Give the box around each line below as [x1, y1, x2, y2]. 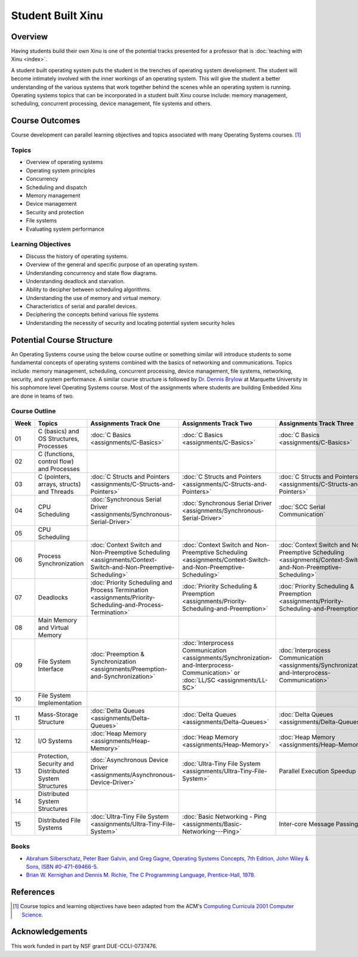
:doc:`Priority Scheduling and [90, 578, 172, 587]
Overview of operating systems [26, 159, 103, 166]
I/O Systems [38, 736, 73, 745]
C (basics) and [38, 427, 79, 435]
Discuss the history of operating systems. [26, 252, 128, 259]
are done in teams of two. [11, 392, 75, 399]
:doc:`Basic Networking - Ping [182, 812, 267, 820]
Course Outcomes [11, 116, 81, 126]
